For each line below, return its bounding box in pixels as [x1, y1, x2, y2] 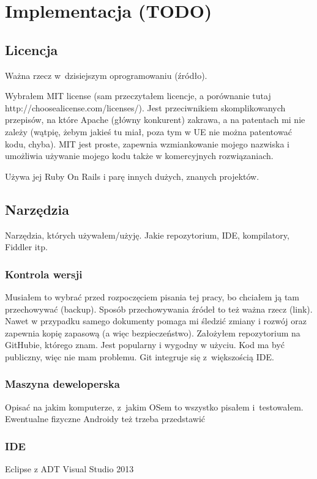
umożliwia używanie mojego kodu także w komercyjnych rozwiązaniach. [5, 149, 274, 162]
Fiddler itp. [5, 240, 48, 253]
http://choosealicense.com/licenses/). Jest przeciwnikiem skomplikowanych [5, 101, 286, 114]
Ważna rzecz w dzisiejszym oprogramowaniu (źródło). [5, 69, 207, 81]
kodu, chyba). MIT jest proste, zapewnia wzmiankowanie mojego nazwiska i [5, 137, 289, 150]
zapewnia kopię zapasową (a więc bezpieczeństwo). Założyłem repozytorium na [5, 326, 300, 339]
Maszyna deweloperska [5, 376, 120, 392]
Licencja [5, 40, 58, 59]
